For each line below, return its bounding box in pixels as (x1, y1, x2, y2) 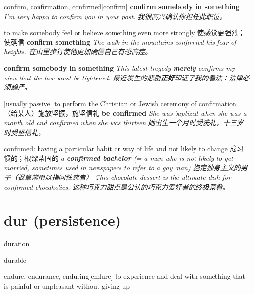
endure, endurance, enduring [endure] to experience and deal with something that (4, 271, 246, 281)
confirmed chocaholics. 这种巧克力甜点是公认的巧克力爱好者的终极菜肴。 (4, 181, 230, 192)
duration (4, 238, 30, 249)
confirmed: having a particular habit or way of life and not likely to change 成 (4, 143, 237, 154)
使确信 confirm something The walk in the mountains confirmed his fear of (4, 37, 236, 47)
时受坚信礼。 (4, 127, 45, 137)
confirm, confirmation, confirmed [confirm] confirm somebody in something (4, 1, 240, 11)
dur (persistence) (4, 210, 121, 230)
